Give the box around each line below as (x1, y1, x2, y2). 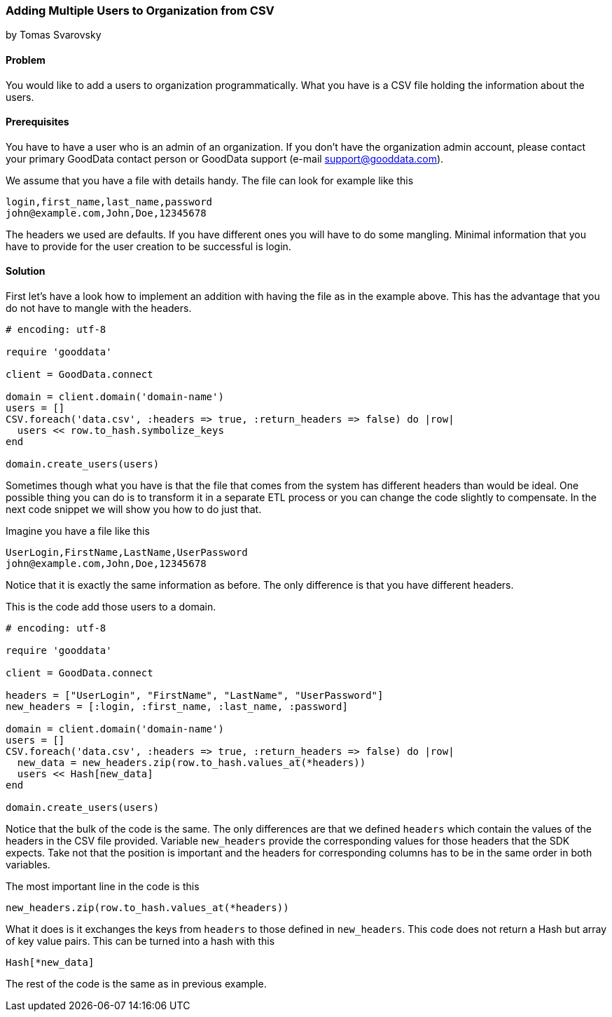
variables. (6, 859, 50, 871)
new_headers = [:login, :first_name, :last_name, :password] (6, 701, 348, 713)
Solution (6, 265, 46, 278)
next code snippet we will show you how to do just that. (6, 503, 262, 516)
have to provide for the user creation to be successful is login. (6, 240, 291, 252)
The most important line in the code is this (6, 880, 200, 893)
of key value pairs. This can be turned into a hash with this (6, 935, 275, 948)
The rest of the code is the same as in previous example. (6, 978, 267, 990)
